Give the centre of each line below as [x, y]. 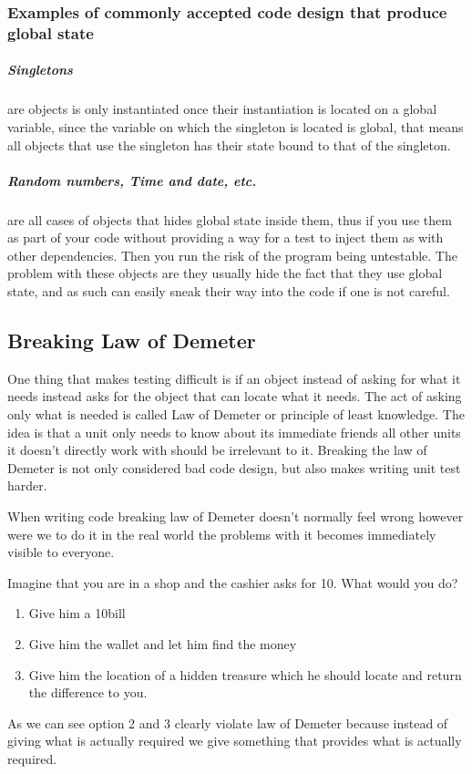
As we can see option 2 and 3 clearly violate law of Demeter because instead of [228, 722]
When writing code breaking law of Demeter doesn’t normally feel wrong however [236, 516]
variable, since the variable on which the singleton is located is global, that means [236, 126]
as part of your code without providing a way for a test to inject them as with [226, 237]
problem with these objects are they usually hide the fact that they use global [225, 273]
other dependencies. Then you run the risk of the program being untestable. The [232, 255]
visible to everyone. [61, 552]
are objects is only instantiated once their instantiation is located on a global [222, 109]
